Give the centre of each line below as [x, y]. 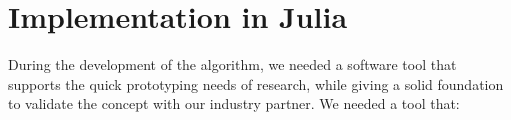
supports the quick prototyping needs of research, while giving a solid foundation [256, 83]
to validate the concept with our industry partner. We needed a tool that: [234, 103]
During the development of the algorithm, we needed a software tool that [232, 64]
